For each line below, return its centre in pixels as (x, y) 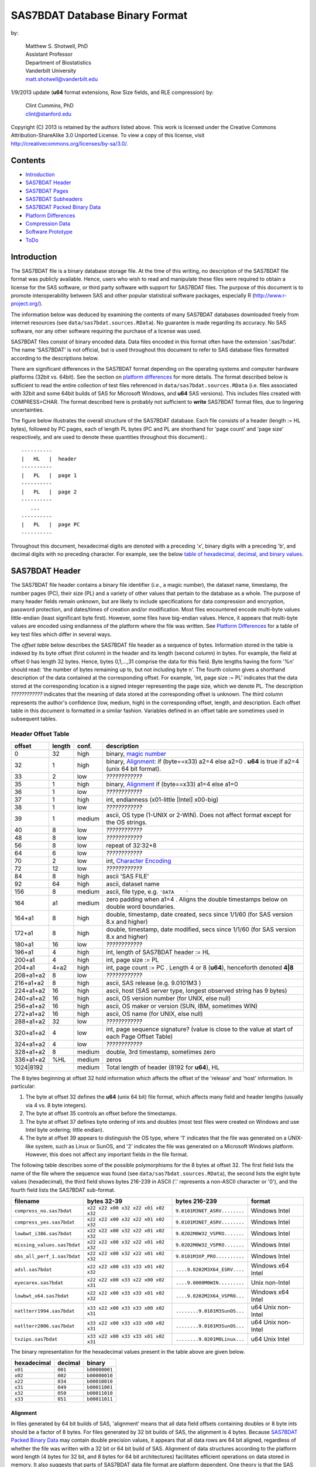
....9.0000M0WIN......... (210, 1282)
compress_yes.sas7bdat (45, 1222)
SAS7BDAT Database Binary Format (99, 15)
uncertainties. (27, 410)
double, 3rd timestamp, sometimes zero (161, 1052)
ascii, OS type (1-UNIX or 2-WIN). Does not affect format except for (199, 814)
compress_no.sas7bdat (43, 1211)
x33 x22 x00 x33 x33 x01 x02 (126, 1336)
